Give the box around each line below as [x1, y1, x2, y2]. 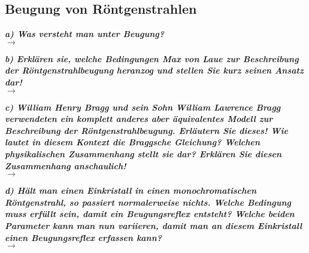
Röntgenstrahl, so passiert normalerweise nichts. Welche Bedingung [5, 196, 292, 208]
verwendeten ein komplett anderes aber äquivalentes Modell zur [5, 112, 273, 125]
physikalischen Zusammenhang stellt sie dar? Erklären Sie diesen [5, 147, 282, 160]
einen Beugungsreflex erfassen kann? [5, 231, 162, 243]
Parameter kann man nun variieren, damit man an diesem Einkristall [5, 219, 302, 231]
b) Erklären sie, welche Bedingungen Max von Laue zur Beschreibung [5, 52, 299, 65]
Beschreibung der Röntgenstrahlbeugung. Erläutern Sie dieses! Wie [5, 124, 288, 136]
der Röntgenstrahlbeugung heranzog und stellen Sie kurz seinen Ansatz [5, 64, 304, 77]
